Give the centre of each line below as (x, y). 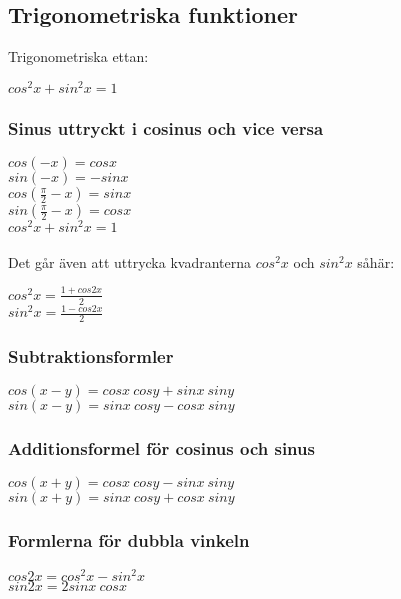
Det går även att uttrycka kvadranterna (130, 261)
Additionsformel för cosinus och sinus (161, 447)
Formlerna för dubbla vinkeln (129, 540)
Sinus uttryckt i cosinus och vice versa (166, 127)
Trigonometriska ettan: (78, 56)
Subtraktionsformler (91, 355)
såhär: (376, 261)
